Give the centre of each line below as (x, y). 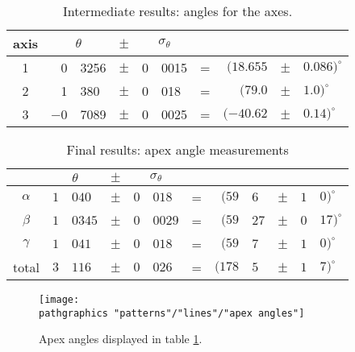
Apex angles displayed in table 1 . (121, 339)
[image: (59, 300)
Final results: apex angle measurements (177, 149)
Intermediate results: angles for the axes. (178, 11)
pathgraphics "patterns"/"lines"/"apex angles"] (172, 313)
